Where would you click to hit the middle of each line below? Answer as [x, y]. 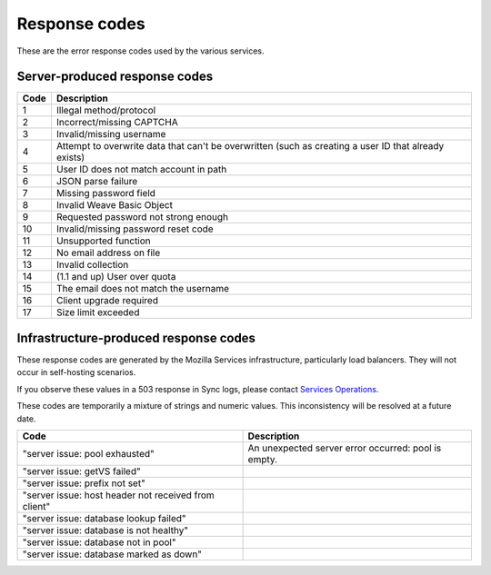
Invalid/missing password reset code [135, 229]
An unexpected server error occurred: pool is [345, 448]
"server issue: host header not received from [119, 495]
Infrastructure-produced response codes [136, 337]
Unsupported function [104, 241]
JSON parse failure [97, 182]
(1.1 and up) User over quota [116, 277]
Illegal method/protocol [106, 111]
